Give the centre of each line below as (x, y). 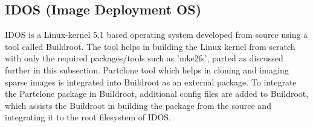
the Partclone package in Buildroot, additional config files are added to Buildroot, (157, 94)
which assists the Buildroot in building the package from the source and (138, 105)
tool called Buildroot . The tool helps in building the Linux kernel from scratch (150, 46)
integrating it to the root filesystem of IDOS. (88, 117)
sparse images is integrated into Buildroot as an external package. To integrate (151, 82)
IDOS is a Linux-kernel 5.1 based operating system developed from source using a (156, 35)
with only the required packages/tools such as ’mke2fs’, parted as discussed (144, 58)
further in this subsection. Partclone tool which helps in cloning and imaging (147, 70)
